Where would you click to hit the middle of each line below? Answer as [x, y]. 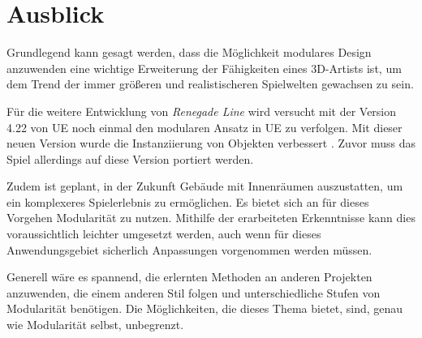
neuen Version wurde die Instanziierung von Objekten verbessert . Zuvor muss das [211, 143]
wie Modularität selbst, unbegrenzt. [95, 325]
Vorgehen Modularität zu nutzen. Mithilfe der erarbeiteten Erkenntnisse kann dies [211, 218]
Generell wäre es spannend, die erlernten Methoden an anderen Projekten [189, 277]
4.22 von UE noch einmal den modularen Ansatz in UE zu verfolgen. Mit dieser [205, 127]
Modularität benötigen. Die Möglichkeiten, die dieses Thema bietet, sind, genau [205, 308]
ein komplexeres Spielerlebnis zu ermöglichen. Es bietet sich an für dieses [188, 201]
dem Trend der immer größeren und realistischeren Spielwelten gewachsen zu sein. [210, 84]
